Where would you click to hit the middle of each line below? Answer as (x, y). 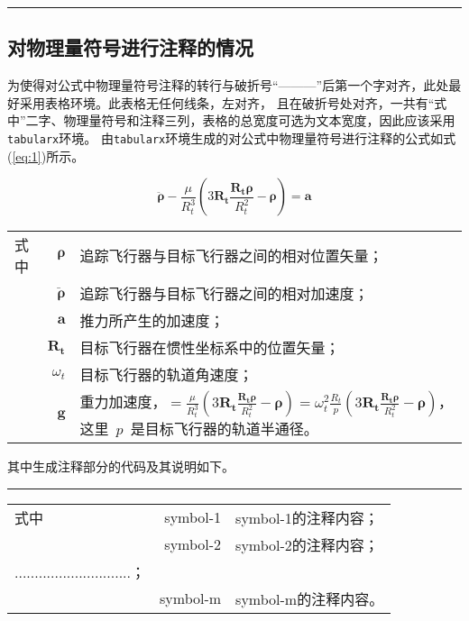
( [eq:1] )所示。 (46, 155)
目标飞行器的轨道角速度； (166, 375)
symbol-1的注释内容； (307, 517)
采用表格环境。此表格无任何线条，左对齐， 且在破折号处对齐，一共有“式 (233, 102)
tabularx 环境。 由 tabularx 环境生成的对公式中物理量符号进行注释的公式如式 (232, 137)
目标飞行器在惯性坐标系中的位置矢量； (210, 348)
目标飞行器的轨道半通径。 (231, 429)
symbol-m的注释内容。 (310, 598)
